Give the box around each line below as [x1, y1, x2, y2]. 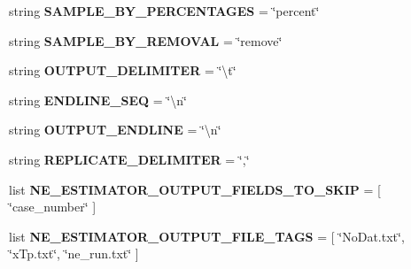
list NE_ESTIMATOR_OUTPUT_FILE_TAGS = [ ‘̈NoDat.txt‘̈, [9, 227, 405, 245]
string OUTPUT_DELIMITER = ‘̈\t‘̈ [9, 61, 237, 80]
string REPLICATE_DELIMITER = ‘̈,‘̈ [9, 150, 250, 168]
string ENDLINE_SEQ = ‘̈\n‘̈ [9, 90, 187, 109]
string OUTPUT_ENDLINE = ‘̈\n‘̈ [9, 120, 221, 139]
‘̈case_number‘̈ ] [9, 197, 97, 216]
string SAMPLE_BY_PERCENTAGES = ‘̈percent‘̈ [9, 2, 320, 19]
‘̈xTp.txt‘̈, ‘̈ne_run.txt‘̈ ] [9, 244, 139, 263]
